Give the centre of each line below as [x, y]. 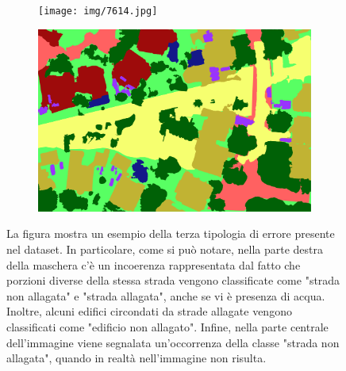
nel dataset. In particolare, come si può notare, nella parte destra [165, 249]
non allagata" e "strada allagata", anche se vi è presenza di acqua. [166, 295]
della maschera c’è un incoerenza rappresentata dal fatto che [154, 264]
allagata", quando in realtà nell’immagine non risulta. [136, 358]
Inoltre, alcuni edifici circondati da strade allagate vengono [149, 311]
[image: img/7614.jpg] [98, 11]
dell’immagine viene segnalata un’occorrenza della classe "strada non [173, 342]
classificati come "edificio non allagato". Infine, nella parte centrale [167, 326]
